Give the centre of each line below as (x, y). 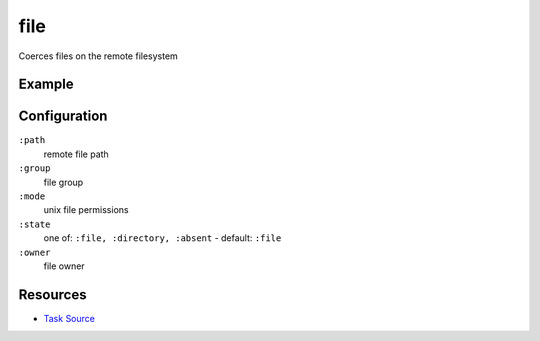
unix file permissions (86, 210)
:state (34, 224)
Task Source (69, 318)
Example (46, 84)
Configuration (63, 116)
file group (63, 182)
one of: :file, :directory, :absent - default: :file (162, 238)
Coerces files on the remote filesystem (98, 56)
